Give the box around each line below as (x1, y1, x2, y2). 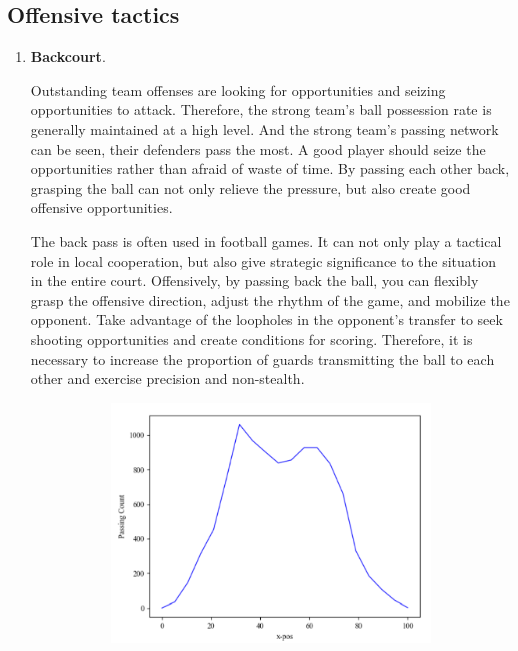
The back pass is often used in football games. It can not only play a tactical (30, 230, 502, 251)
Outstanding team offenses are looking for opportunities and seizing (30, 79, 446, 100)
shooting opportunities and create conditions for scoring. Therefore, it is (30, 328, 473, 349)
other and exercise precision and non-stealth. (30, 368, 305, 389)
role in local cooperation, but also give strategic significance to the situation (30, 250, 496, 271)
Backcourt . (30, 46, 106, 67)
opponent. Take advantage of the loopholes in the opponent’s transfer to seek (30, 309, 503, 330)
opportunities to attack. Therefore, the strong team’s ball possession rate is (30, 99, 492, 120)
